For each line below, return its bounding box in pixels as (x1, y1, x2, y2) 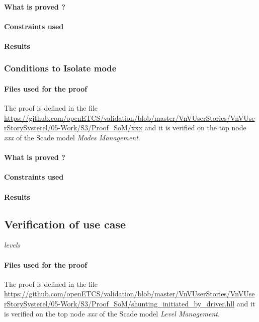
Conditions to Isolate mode (4, 62, 117, 74)
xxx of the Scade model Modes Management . (4, 132, 140, 142)
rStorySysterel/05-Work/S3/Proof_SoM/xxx (4, 122, 143, 133)
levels (4, 239, 21, 250)
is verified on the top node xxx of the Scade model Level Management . (4, 308, 220, 318)
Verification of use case (4, 216, 126, 231)
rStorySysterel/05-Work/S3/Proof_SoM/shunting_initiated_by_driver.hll (4, 298, 235, 308)
